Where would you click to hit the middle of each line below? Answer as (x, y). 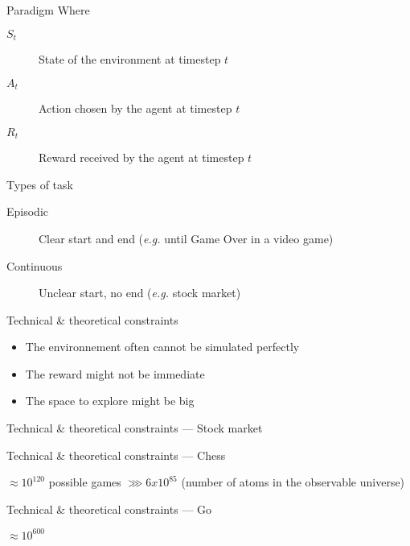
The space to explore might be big (110, 401)
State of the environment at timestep (130, 59)
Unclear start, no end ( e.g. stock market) (140, 293)
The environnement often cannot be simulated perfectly (162, 347)
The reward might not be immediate (115, 373)
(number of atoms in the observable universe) (293, 482)
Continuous (35, 265)
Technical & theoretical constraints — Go (109, 509)
